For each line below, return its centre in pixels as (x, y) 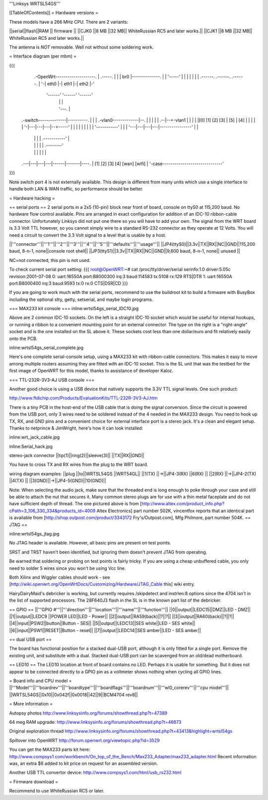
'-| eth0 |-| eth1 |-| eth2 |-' (68, 84)
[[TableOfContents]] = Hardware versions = (54, 13)
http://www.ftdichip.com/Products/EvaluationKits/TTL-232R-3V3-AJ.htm (83, 398)
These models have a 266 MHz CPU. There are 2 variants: (69, 22)
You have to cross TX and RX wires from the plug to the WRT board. (79, 464)
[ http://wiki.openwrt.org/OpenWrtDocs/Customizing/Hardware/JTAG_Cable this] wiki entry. (102, 584)
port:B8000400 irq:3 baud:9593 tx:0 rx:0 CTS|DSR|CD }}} (69, 283)
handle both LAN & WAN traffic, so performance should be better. (76, 189)
